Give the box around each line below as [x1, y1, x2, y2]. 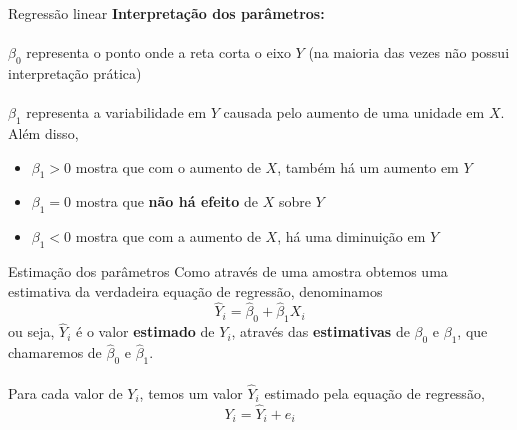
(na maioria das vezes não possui [308, 42, 510, 63]
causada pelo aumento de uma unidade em [223, 102, 485, 123]
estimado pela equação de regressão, [264, 383, 485, 403]
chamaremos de [8, 342, 102, 363]
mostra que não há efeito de [75, 191, 259, 212]
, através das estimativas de [231, 321, 410, 342]
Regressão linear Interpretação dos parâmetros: [8, 3, 325, 23]
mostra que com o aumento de [75, 156, 261, 177]
